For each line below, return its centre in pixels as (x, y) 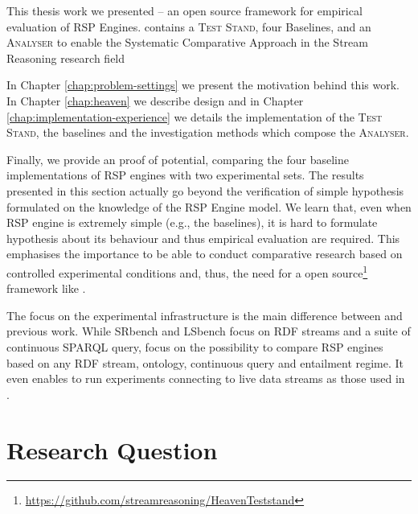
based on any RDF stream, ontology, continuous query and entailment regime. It (205, 362)
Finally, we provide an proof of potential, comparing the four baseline (178, 159)
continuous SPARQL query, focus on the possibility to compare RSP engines (195, 346)
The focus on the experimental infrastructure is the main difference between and (205, 315)
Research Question (112, 449)
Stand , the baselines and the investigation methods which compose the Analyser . (208, 132)
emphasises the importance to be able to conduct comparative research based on (205, 254)
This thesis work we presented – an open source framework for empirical (184, 10)
